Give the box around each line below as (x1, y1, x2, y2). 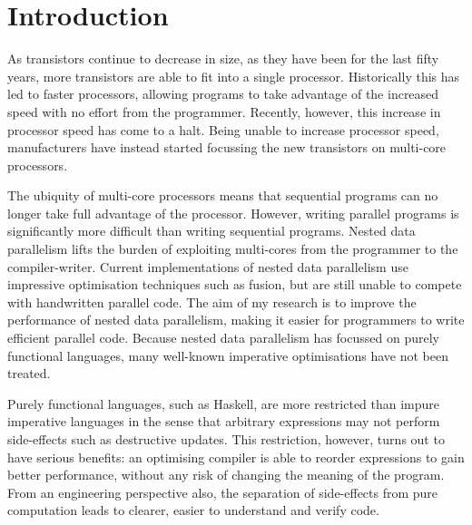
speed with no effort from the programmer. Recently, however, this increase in (7, 102, 441, 121)
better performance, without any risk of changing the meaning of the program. (7, 465, 445, 484)
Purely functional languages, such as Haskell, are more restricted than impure (7, 394, 440, 413)
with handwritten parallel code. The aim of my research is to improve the (7, 292, 417, 311)
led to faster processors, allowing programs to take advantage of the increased (7, 84, 439, 103)
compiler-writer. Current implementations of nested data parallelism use (7, 257, 408, 276)
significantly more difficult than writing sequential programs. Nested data (7, 221, 416, 240)
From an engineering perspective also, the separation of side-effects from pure (7, 482, 438, 501)
